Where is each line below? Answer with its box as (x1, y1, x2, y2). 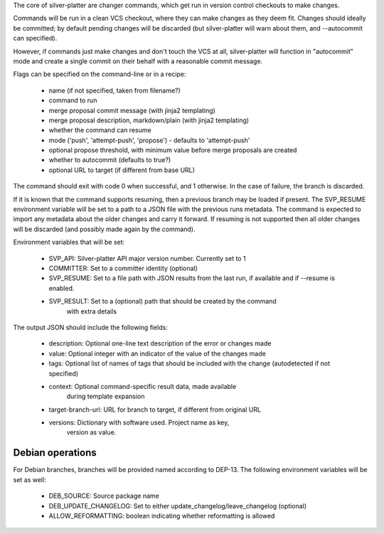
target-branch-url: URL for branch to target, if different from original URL (48, 405, 262, 414)
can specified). (13, 34, 58, 43)
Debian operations (13, 447, 97, 459)
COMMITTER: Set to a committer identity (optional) (48, 264, 198, 272)
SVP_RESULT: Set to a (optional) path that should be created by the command (48, 297, 277, 306)
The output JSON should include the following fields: (13, 323, 169, 331)
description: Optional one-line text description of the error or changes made (48, 339, 272, 348)
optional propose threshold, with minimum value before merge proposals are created (48, 146, 297, 154)
